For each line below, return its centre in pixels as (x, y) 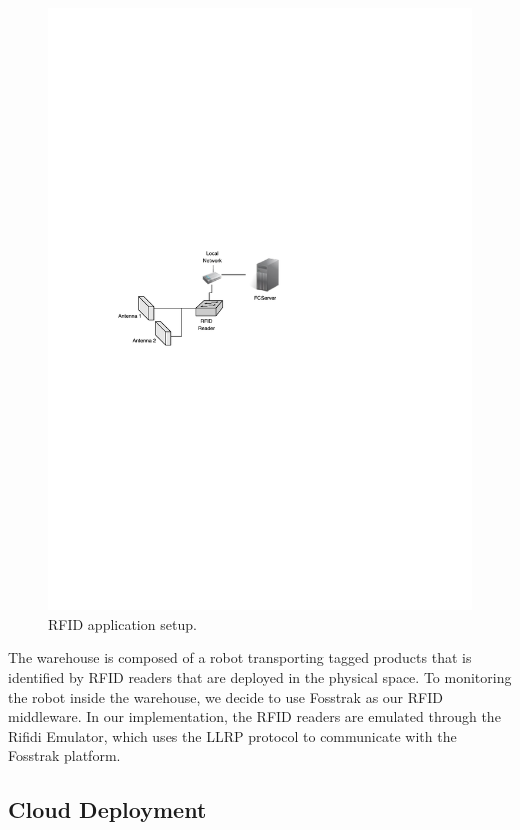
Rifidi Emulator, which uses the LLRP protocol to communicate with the (232, 735)
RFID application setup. (122, 623)
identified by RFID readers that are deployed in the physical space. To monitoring (260, 676)
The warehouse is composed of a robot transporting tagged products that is (240, 657)
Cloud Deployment (107, 809)
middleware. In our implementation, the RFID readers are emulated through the (254, 716)
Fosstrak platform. (64, 755)
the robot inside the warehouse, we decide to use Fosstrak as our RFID (225, 696)
